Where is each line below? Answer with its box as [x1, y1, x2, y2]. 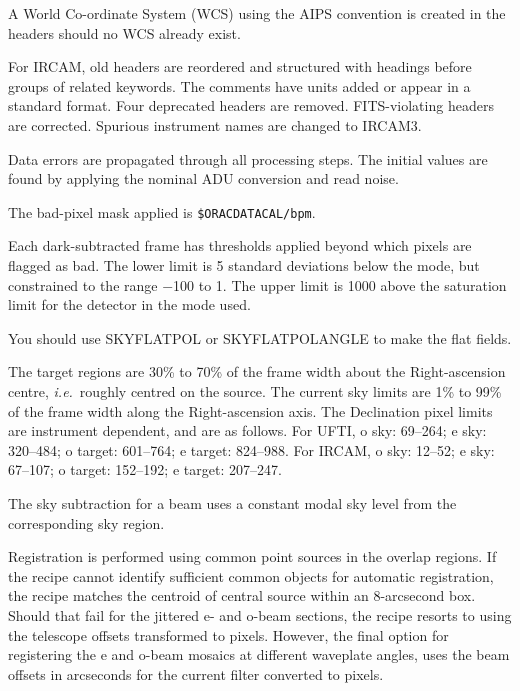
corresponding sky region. [8, 512, 165, 533]
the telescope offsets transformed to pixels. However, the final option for [8, 624, 449, 645]
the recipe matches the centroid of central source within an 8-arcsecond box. [8, 585, 476, 606]
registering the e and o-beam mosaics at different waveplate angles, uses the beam [8, 644, 510, 665]
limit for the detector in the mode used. [8, 294, 251, 315]
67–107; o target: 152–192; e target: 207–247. [8, 459, 282, 480]
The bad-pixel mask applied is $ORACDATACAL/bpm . [8, 201, 316, 222]
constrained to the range [8, 274, 158, 295]
